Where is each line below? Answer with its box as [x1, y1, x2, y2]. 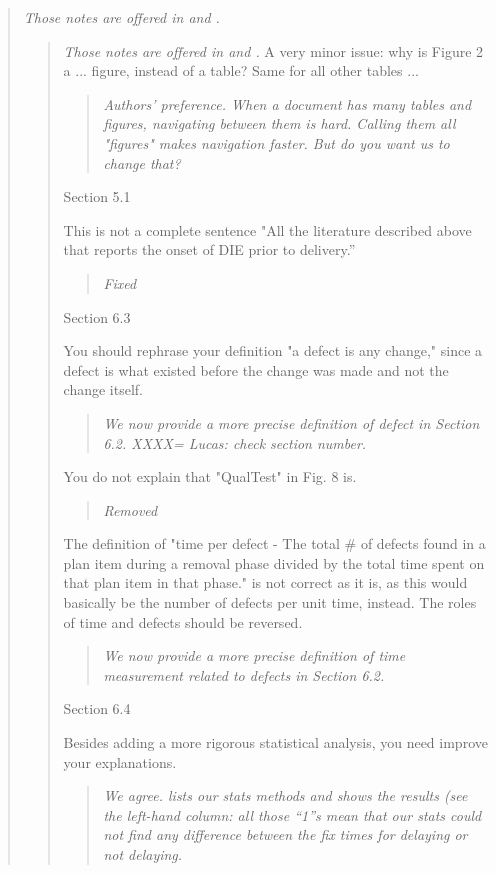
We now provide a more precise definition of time [103, 645, 406, 666]
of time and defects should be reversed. [63, 611, 303, 632]
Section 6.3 [63, 306, 131, 327]
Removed [103, 499, 158, 520]
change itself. [63, 379, 144, 400]
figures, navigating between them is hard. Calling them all [103, 113, 456, 134]
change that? [103, 152, 181, 173]
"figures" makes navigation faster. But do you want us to [103, 132, 450, 153]
